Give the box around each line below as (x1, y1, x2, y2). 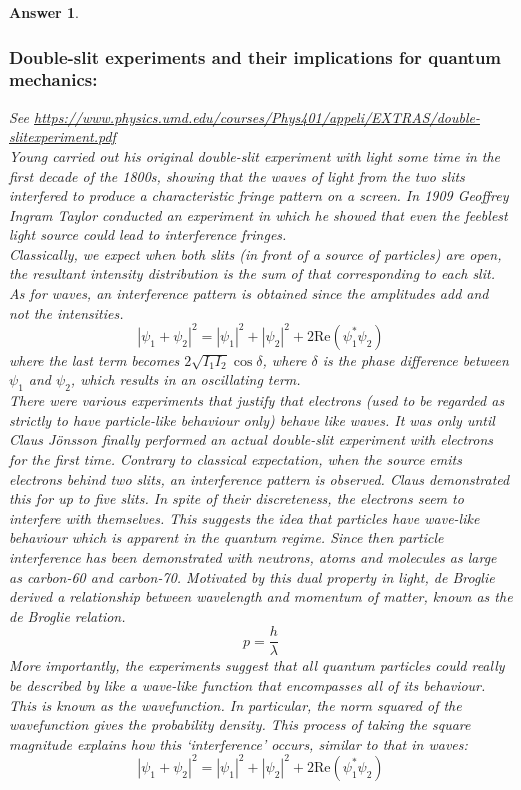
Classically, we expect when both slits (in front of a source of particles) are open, (9, 243, 502, 264)
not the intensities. (9, 302, 124, 323)
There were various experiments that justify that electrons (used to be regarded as (9, 390, 505, 411)
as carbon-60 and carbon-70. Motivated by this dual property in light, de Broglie (9, 566, 495, 587)
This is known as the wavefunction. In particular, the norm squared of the (9, 694, 462, 715)
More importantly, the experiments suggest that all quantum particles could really (9, 655, 505, 676)
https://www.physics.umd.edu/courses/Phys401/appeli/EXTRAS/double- (34, 106, 480, 127)
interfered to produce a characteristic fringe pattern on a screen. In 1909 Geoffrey (9, 185, 509, 206)
